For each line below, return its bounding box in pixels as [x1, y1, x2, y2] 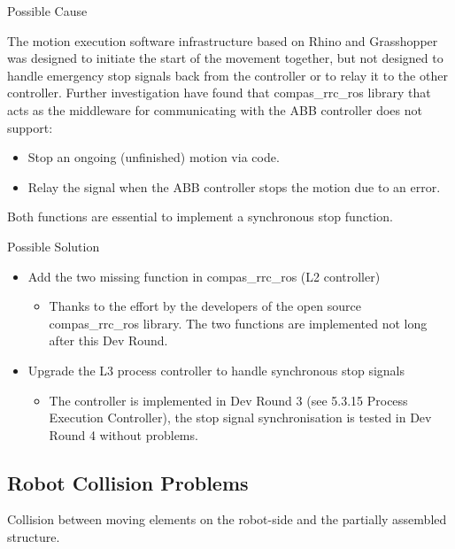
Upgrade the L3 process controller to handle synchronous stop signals [27, 360, 405, 379]
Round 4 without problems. [49, 425, 198, 444]
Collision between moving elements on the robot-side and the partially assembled [7, 510, 447, 529]
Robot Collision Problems [7, 468, 249, 496]
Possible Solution [7, 236, 100, 255]
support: [7, 118, 53, 136]
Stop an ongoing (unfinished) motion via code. [27, 148, 280, 166]
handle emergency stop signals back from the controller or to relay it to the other [7, 66, 448, 84]
